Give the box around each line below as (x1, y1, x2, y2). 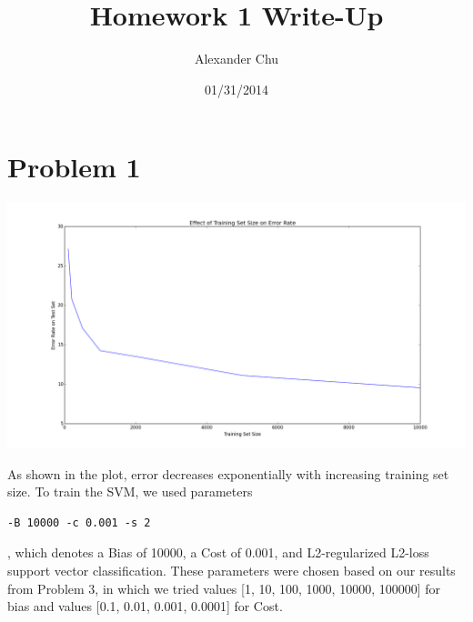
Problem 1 (7, 148, 141, 186)
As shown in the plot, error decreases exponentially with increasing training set (7, 464, 449, 483)
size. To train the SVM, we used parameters (7, 482, 253, 501)
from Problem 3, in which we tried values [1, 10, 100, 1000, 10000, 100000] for (7, 578, 441, 597)
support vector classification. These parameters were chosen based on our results (7, 560, 456, 579)
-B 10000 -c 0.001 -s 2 (7, 516, 151, 529)
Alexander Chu (194, 49, 279, 68)
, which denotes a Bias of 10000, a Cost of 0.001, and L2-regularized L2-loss (7, 543, 429, 562)
